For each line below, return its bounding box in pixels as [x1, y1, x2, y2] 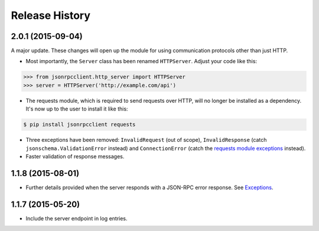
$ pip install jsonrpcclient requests [23, 121, 136, 128]
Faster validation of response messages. [25, 152, 125, 160]
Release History [11, 9, 91, 22]
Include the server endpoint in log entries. [25, 214, 128, 222]
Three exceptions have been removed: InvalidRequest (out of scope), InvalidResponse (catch [25, 136, 267, 144]
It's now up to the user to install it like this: [25, 105, 128, 112]
